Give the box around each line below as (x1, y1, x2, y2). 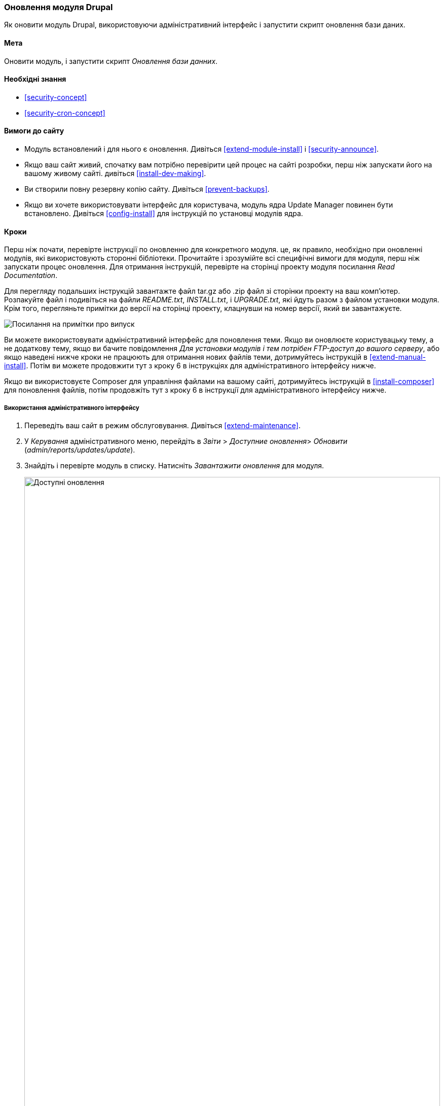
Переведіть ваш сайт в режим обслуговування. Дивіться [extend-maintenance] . (24, 421, 301, 430)
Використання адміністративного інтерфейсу (4, 404, 139, 411)
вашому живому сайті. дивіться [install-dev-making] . (24, 169, 206, 178)
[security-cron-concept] (24, 108, 105, 117)
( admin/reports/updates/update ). (24, 445, 135, 455)
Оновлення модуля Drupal (4, 2, 113, 12)
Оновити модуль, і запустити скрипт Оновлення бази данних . (4, 56, 218, 65)
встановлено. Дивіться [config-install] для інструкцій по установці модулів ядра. (24, 209, 303, 218)
